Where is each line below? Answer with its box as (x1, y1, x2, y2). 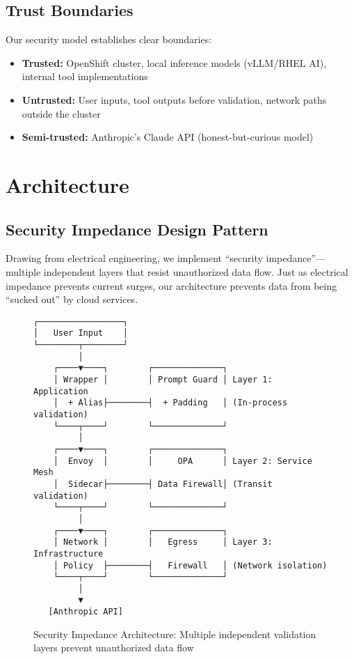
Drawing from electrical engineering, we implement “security (6, 251, 263, 265)
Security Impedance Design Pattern (6, 218, 268, 240)
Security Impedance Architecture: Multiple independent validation (33, 626, 316, 641)
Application (33, 386, 88, 396)
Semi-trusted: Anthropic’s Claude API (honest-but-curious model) (22, 130, 314, 144)
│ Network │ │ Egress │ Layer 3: (53, 537, 273, 548)
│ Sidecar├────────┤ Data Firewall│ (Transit (53, 479, 273, 489)
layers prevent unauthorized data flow (33, 640, 194, 655)
